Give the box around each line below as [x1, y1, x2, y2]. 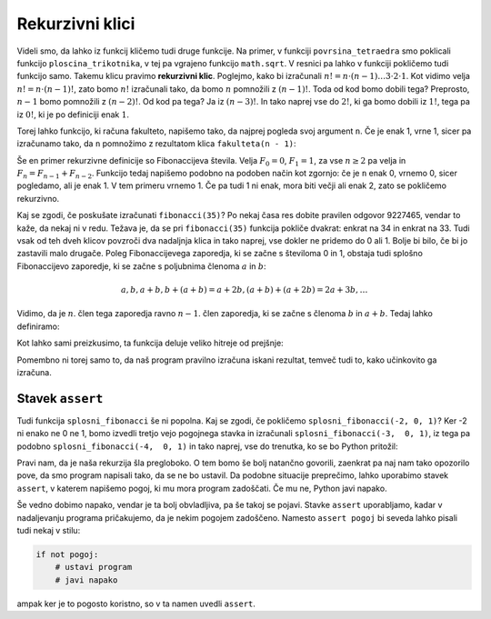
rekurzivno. [16, 193, 60, 204]
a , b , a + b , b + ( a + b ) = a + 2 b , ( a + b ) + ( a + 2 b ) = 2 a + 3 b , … [120, 285, 368, 295]
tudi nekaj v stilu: [16, 524, 81, 535]
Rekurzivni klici [16, 14, 135, 34]
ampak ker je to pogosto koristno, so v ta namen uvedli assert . [16, 598, 256, 609]
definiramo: [16, 321, 60, 332]
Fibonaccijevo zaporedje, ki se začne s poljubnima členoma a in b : [16, 260, 267, 272]
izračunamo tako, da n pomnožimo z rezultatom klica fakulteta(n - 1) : [16, 138, 296, 149]
